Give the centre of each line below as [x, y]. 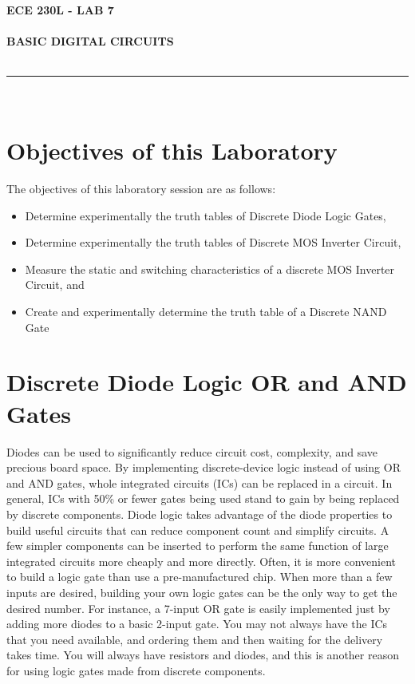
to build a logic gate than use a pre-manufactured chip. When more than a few [200, 577]
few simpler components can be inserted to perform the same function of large [198, 546]
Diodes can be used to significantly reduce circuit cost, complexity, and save [192, 451]
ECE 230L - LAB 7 [60, 10]
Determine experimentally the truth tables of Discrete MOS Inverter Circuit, [213, 242]
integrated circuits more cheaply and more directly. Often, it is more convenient [202, 561]
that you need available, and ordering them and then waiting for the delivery [195, 639]
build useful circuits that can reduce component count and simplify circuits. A [198, 530]
